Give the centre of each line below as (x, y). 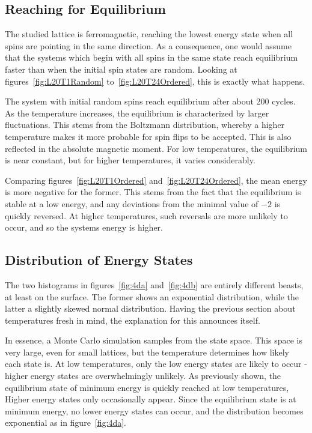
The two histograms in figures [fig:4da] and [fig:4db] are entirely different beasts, (154, 284)
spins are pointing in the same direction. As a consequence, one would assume (148, 45)
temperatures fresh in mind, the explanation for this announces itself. (133, 320)
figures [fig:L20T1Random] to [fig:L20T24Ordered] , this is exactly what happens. (155, 81)
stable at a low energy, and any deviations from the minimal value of (132, 203)
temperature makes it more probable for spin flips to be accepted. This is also (148, 136)
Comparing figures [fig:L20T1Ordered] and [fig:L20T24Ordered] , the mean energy (156, 180)
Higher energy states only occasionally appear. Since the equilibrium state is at (151, 399)
